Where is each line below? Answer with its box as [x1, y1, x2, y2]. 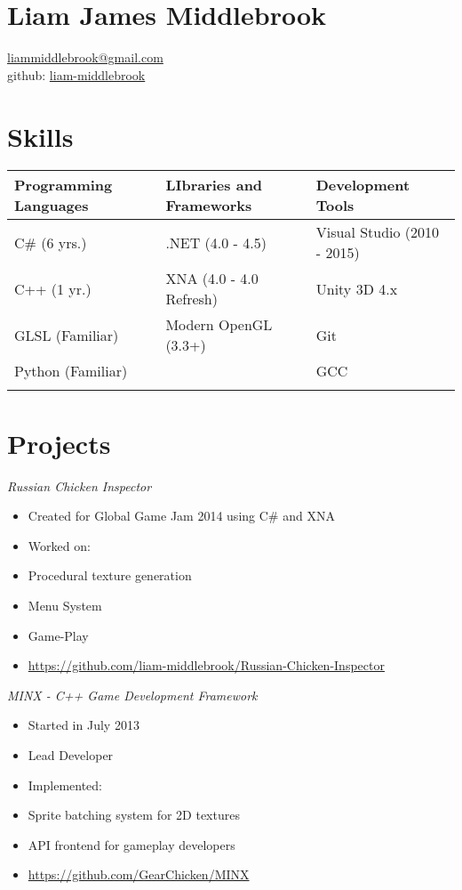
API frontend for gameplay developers [28, 835, 235, 854]
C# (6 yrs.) [14, 231, 87, 253]
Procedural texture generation [28, 566, 192, 585]
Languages [14, 195, 89, 216]
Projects [7, 425, 111, 461]
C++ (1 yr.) [14, 278, 92, 299]
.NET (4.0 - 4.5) [165, 231, 267, 253]
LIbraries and [165, 174, 263, 196]
